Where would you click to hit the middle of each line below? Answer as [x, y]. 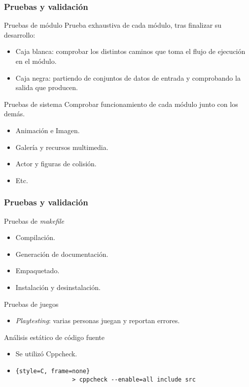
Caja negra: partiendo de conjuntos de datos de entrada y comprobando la [128, 77]
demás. [15, 114]
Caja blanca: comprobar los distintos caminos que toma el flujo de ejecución [130, 51]
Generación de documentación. [62, 254]
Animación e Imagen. [48, 130]
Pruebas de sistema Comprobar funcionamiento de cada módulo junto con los [121, 104]
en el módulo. [36, 61]
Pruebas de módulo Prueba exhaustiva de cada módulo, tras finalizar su [113, 25]
